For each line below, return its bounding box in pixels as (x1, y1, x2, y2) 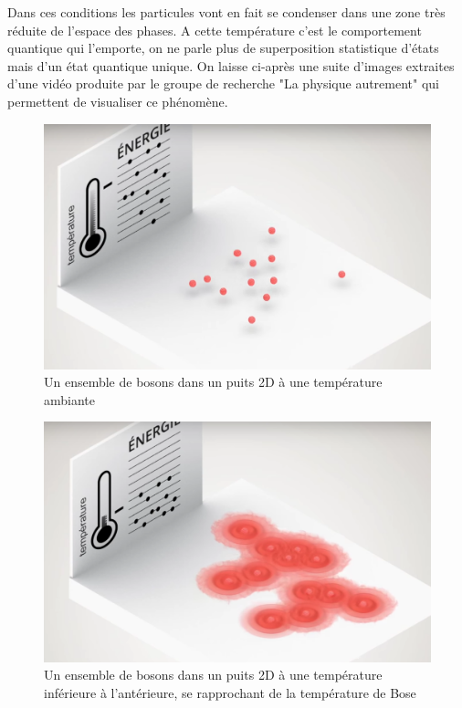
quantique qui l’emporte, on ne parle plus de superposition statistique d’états (7, 38, 439, 57)
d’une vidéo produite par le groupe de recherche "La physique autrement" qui (7, 74, 440, 93)
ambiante (44, 390, 95, 409)
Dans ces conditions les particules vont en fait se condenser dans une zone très (7, 3, 446, 21)
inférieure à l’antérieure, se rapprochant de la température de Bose (44, 682, 416, 702)
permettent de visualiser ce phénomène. (7, 91, 228, 110)
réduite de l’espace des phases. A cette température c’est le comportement (7, 20, 422, 39)
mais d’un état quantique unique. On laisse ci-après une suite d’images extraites (7, 56, 455, 75)
